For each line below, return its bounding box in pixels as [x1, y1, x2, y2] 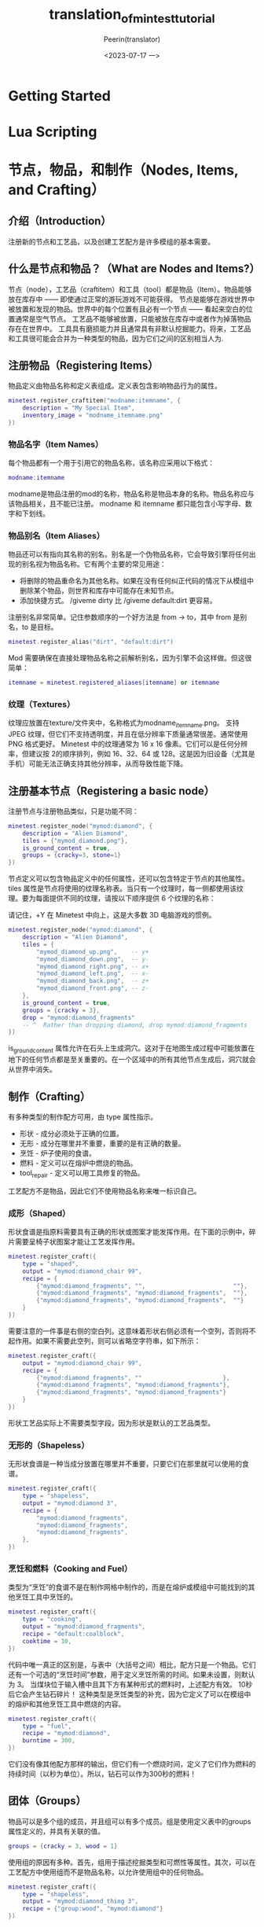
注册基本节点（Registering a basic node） [8, 784, 214, 797]
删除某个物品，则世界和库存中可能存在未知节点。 [19, 586, 178, 595]
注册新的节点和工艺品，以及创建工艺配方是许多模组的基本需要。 [8, 237, 214, 246]
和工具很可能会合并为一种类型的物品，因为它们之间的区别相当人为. [8, 333, 224, 343]
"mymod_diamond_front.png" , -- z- [36, 984, 149, 992]
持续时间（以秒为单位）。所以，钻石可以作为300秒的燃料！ [8, 1769, 197, 1778]
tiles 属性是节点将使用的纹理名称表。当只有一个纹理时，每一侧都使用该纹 [8, 884, 244, 893]
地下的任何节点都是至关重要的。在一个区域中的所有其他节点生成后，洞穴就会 [8, 1055, 256, 1065]
